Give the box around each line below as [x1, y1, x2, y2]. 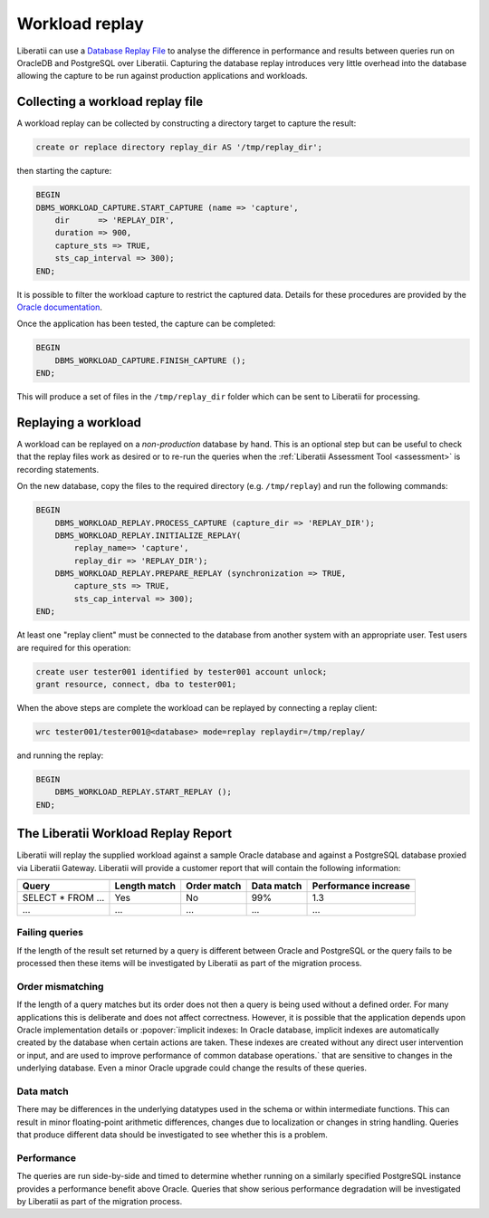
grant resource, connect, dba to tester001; [35, 679, 237, 689]
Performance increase [312, 879, 411, 892]
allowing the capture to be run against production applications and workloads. [16, 71, 308, 82]
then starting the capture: [16, 166, 112, 177]
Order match [186, 879, 242, 892]
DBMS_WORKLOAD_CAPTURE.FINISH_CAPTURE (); [54, 355, 246, 366]
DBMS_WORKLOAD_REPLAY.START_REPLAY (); [54, 787, 233, 797]
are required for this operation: [16, 642, 131, 653]
